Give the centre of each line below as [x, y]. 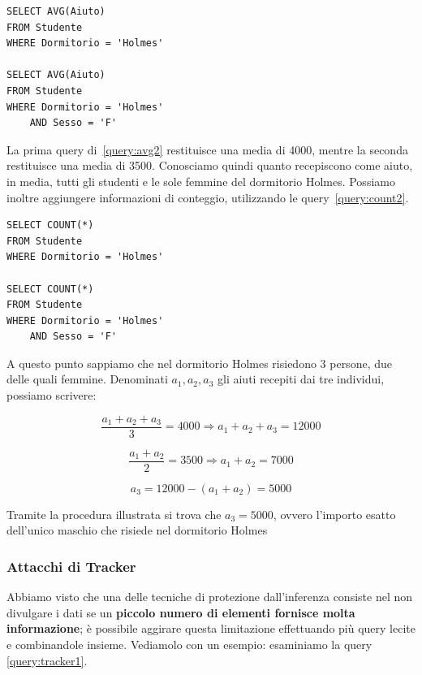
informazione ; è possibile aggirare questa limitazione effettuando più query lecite [211, 628]
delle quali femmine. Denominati [87, 379]
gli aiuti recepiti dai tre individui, [301, 379]
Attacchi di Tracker [71, 566]
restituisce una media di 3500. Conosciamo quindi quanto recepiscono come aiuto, [210, 165]
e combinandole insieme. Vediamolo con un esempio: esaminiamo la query [189, 644]
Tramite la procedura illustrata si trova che [114, 514]
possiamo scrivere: [52, 395]
